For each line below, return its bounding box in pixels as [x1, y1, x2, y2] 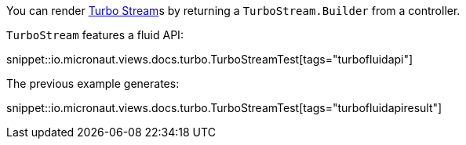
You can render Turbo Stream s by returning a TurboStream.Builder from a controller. [6, 4, 461, 17]
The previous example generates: [6, 77, 180, 90]
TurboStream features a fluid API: [6, 28, 184, 42]
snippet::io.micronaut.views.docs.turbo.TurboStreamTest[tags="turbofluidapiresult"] [6, 101, 442, 114]
